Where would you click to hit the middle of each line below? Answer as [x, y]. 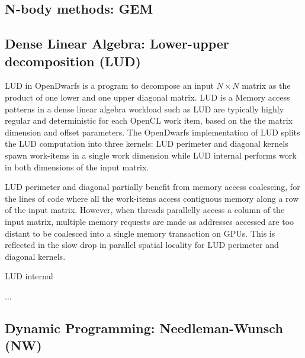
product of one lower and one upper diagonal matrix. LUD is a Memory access [147, 97]
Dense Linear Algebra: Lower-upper [117, 43]
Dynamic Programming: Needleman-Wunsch [144, 328]
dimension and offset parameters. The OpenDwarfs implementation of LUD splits [152, 132]
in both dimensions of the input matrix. [77, 167]
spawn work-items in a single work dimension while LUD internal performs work [151, 155]
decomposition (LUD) [73, 61]
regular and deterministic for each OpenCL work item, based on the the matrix [149, 120]
